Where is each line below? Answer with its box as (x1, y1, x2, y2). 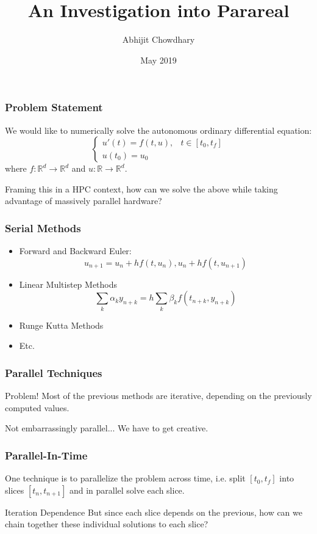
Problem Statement (5, 100, 103, 115)
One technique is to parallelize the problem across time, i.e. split (5, 472, 246, 485)
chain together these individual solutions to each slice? (5, 518, 208, 530)
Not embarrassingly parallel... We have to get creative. (5, 422, 208, 434)
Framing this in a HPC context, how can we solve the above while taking (5, 182, 278, 195)
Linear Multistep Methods (19, 277, 118, 290)
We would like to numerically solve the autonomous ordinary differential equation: (5, 123, 312, 136)
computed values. (5, 401, 69, 414)
